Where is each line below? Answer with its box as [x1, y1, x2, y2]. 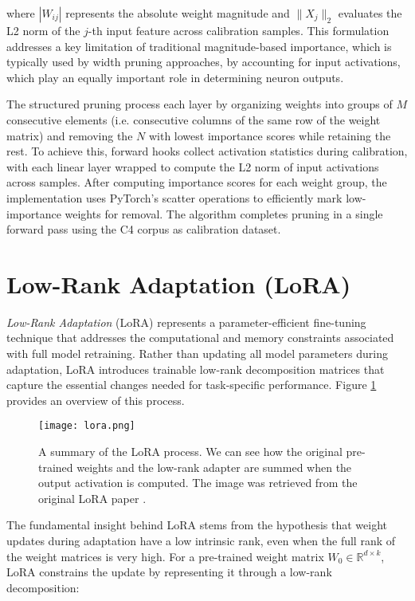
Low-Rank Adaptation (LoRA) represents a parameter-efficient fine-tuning [6, 313, 366, 330]
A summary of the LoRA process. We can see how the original [38, 443, 343, 460]
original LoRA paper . [38, 489, 147, 506]
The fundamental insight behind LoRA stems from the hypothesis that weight [6, 517, 387, 533]
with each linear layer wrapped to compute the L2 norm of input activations [6, 158, 379, 175]
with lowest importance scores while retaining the [148, 127, 391, 143]
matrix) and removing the [6, 127, 133, 143]
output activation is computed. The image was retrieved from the [38, 474, 358, 491]
